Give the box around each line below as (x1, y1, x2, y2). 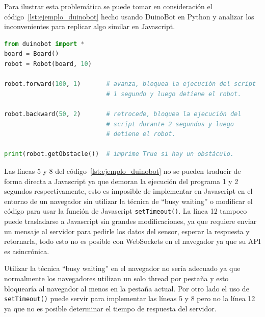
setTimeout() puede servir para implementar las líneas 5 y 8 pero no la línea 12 (4, 293, 255, 304)
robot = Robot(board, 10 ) (4, 60, 92, 67)
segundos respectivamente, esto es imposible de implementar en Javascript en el (4, 186, 253, 196)
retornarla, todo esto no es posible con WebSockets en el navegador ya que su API (4, 236, 261, 246)
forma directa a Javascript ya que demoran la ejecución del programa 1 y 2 (4, 175, 238, 186)
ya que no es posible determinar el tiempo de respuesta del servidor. (4, 303, 217, 313)
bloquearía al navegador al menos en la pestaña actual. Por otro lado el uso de (4, 283, 249, 293)
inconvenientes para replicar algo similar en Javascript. (4, 21, 175, 32)
